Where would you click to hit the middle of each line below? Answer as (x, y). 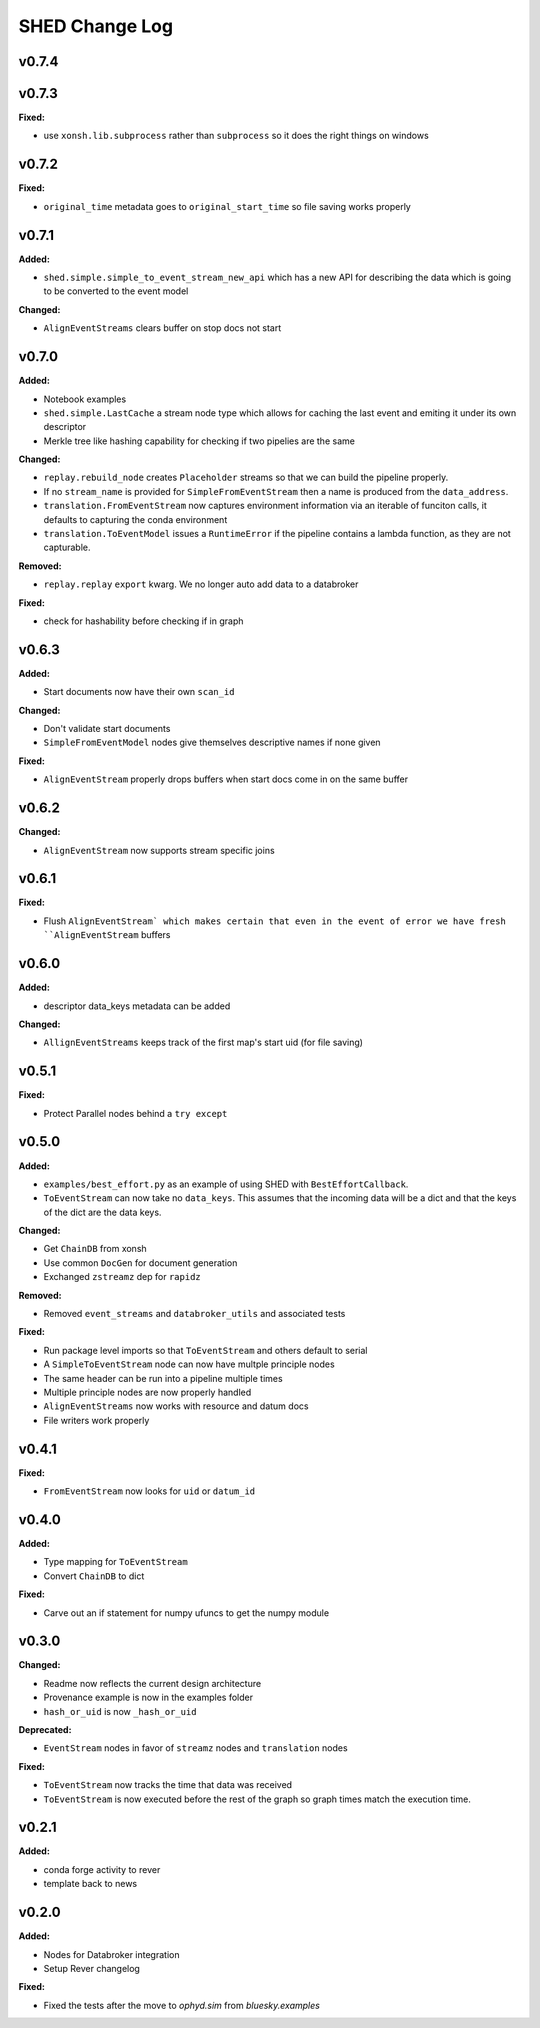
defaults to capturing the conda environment (135, 519)
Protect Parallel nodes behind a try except (135, 1113)
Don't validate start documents (107, 729)
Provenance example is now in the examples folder (148, 1697)
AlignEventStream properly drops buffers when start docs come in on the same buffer (226, 779)
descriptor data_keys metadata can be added (137, 1006)
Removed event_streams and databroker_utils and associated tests (194, 1314)
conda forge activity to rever (102, 1869)
